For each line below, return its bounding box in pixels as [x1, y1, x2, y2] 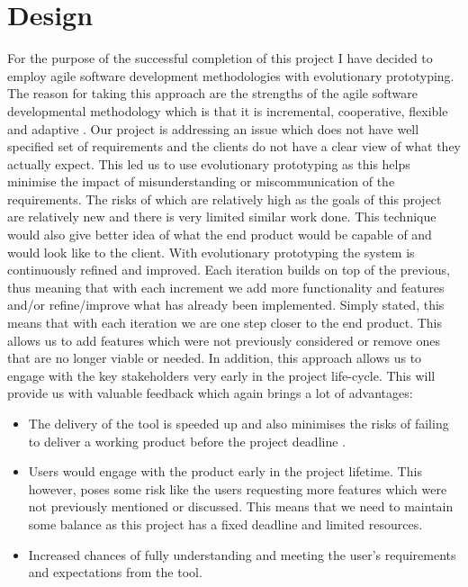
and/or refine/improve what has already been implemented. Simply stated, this [7, 295, 445, 314]
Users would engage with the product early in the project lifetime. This [28, 462, 422, 481]
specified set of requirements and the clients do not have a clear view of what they [7, 137, 461, 156]
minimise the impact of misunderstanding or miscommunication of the [7, 172, 395, 191]
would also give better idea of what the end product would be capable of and [7, 225, 432, 244]
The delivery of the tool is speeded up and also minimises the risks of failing [28, 414, 449, 432]
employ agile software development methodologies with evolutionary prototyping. [7, 66, 454, 85]
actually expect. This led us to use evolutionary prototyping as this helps [7, 154, 410, 173]
